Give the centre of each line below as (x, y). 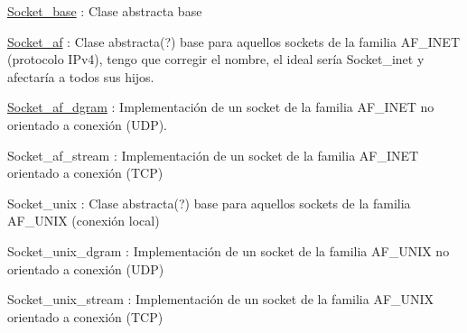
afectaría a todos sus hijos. (81, 76)
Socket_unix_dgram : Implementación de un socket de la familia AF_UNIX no (229, 250)
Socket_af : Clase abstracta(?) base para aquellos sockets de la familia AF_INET (233, 41)
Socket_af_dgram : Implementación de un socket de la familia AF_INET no (221, 107)
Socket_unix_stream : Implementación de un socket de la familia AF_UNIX (221, 299)
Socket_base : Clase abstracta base (105, 11)
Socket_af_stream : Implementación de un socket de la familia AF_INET (213, 155)
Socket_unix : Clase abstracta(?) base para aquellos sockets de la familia (209, 203)
